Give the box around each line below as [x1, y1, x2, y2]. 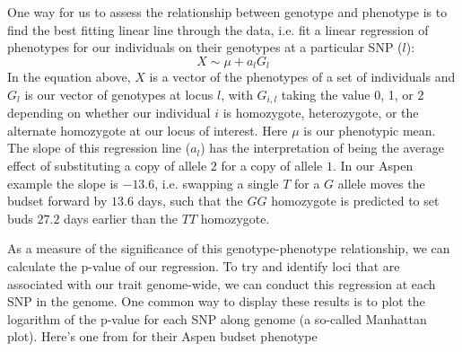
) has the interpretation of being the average [200, 138, 444, 157]
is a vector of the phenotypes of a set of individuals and [149, 67, 456, 86]
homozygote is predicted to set [271, 191, 440, 210]
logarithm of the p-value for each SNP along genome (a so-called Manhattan [7, 309, 427, 328]
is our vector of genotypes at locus [24, 84, 214, 103]
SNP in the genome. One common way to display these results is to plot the [7, 292, 425, 311]
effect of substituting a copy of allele [7, 156, 207, 175]
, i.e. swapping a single [154, 173, 279, 192]
